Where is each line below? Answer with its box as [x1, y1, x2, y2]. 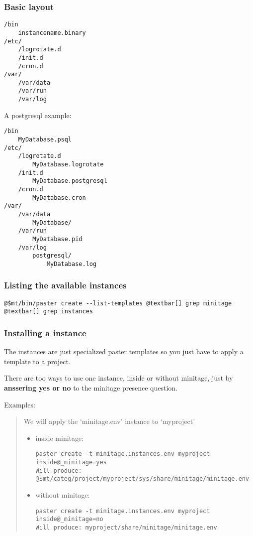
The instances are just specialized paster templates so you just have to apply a [4, 346, 244, 357]
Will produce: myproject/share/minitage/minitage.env [35, 524, 217, 531]
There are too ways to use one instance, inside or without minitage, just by [4, 373, 233, 383]
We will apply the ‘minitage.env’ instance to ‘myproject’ [23, 416, 195, 426]
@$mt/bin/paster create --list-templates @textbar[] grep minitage [4, 299, 232, 307]
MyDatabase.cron [32, 194, 86, 201]
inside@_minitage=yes [35, 459, 107, 466]
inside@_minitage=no [35, 516, 103, 523]
